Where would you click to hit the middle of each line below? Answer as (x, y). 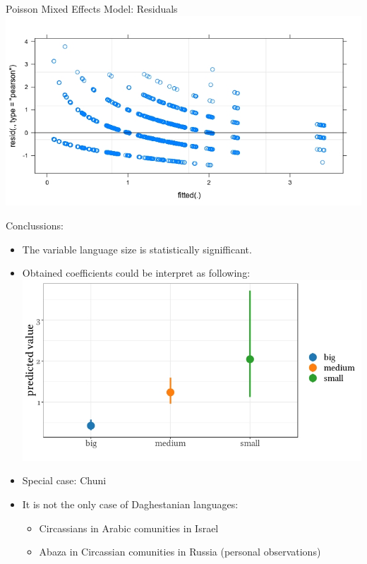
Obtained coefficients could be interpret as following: (136, 273)
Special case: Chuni (64, 480)
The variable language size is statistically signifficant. (137, 249)
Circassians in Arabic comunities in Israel (129, 528)
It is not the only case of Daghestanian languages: (130, 504)
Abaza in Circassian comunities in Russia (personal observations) (180, 552)
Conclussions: (35, 225)
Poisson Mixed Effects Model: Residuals (92, 8)
